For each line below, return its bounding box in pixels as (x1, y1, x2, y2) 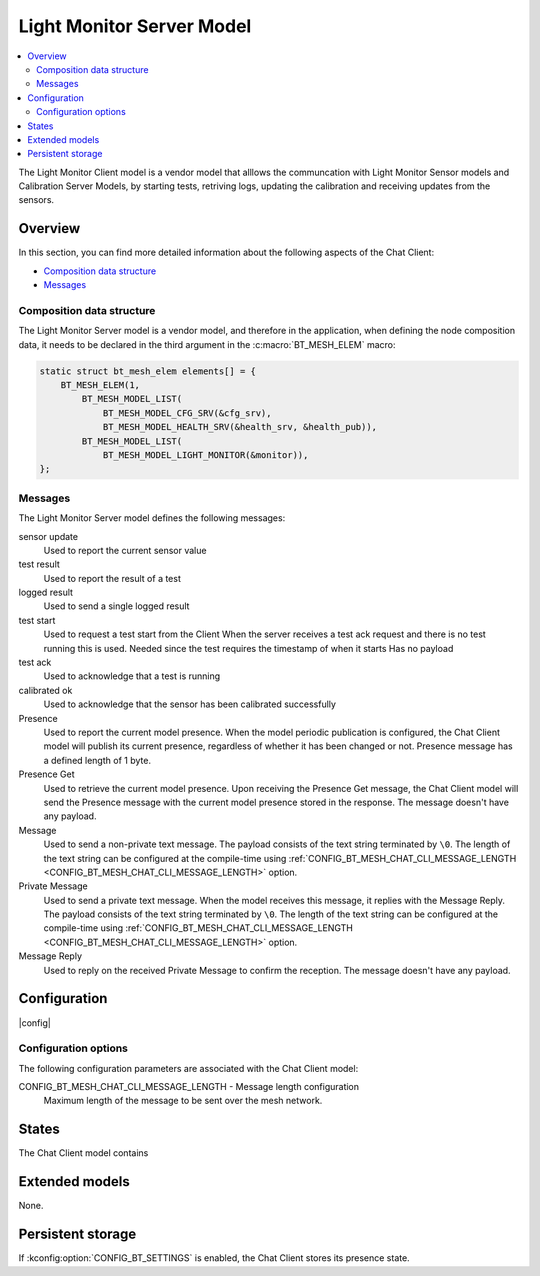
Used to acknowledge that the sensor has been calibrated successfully (43, 698, 337, 710)
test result (18, 558, 60, 570)
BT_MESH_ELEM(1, (60, 380, 140, 391)
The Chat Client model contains (18, 1147, 149, 1159)
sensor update (18, 530, 79, 542)
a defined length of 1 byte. (43, 754, 152, 766)
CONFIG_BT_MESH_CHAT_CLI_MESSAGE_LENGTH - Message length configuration (18, 1081, 360, 1093)
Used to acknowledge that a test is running (43, 670, 221, 682)
